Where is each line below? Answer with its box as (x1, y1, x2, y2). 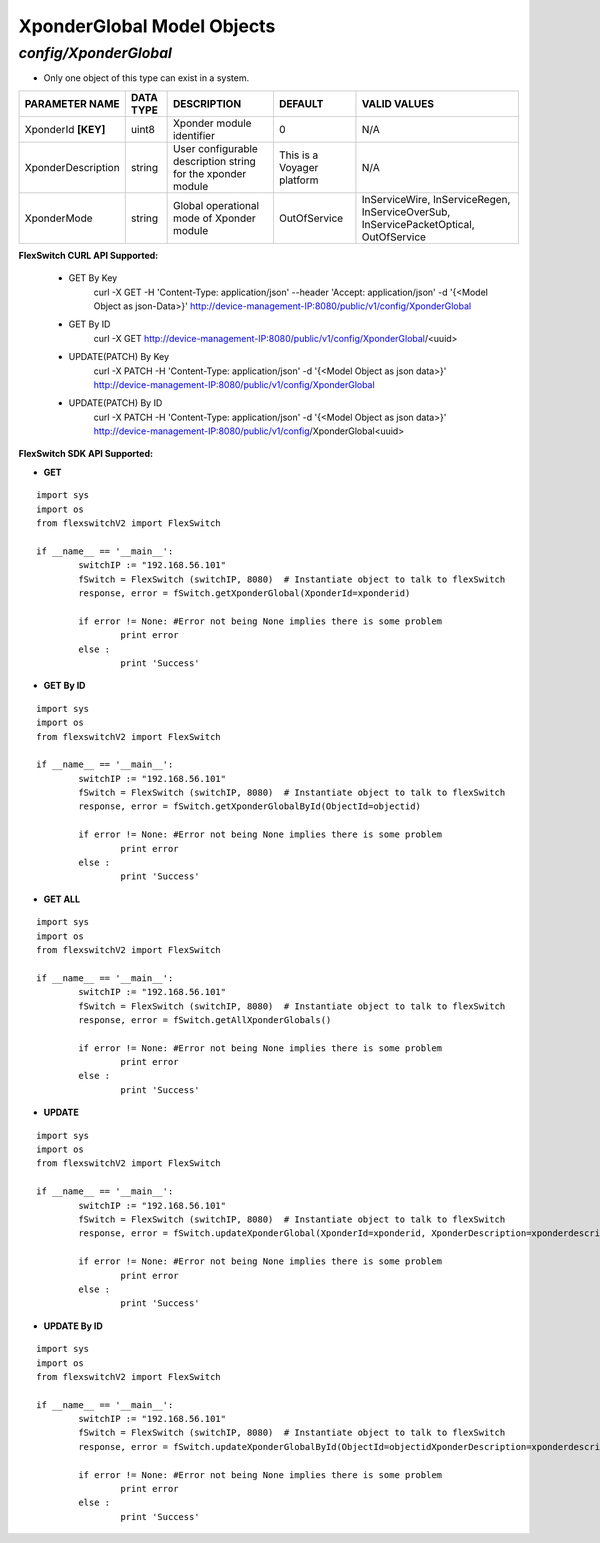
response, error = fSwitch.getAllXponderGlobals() (78, 1014, 332, 1025)
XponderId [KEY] (24, 122, 106, 136)
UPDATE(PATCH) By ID (68, 397, 163, 409)
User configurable (172, 141, 259, 155)
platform (278, 173, 319, 187)
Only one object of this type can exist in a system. (43, 72, 250, 84)
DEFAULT (278, 96, 324, 110)
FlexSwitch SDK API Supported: (18, 448, 154, 460)
